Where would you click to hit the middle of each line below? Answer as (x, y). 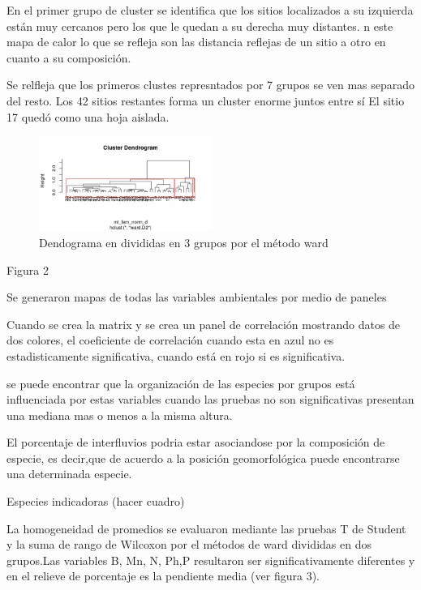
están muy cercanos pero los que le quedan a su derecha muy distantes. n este (200, 26)
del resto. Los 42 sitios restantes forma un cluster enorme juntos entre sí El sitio (206, 100)
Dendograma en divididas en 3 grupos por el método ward (184, 242)
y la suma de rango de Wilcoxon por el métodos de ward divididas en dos (189, 544)
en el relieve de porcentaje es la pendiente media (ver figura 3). (163, 576)
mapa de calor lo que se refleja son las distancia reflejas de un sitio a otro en (196, 42)
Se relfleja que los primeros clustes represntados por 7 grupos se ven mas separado (211, 85)
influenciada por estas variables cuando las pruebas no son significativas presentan (210, 399)
